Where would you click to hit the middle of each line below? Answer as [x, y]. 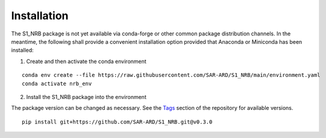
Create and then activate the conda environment [86, 61]
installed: [23, 50]
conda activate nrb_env [57, 83]
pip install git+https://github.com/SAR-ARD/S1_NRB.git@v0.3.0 [117, 122]
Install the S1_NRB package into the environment [86, 97]
